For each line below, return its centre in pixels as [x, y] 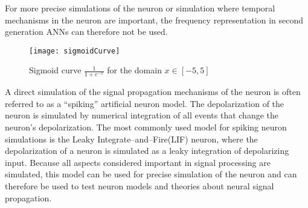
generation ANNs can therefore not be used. [86, 32]
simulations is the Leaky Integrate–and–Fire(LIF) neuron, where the [131, 139]
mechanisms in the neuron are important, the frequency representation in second [154, 20]
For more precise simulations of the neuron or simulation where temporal [140, 8]
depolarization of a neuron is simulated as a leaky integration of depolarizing [147, 151]
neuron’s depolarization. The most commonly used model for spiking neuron [146, 127]
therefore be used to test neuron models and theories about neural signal [140, 186]
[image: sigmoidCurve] [75, 51]
